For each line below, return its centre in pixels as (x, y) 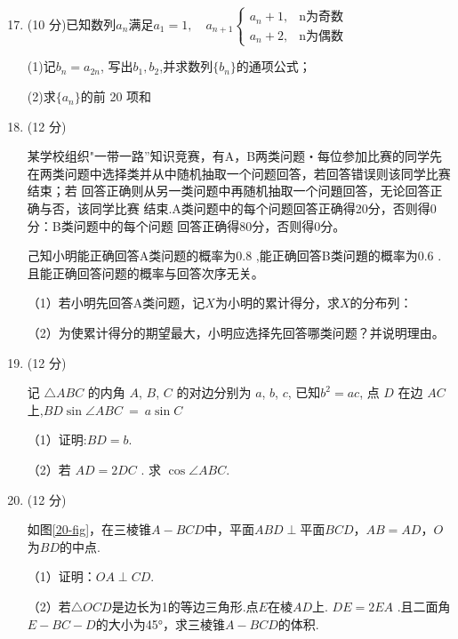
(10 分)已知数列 (72, 24)
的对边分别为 (214, 392)
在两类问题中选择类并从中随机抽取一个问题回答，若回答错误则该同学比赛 (239, 173)
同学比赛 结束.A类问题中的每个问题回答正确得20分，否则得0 (263, 208)
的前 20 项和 (116, 96)
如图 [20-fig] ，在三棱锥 (89, 529)
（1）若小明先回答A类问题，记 (116, 303)
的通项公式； (273, 66)
